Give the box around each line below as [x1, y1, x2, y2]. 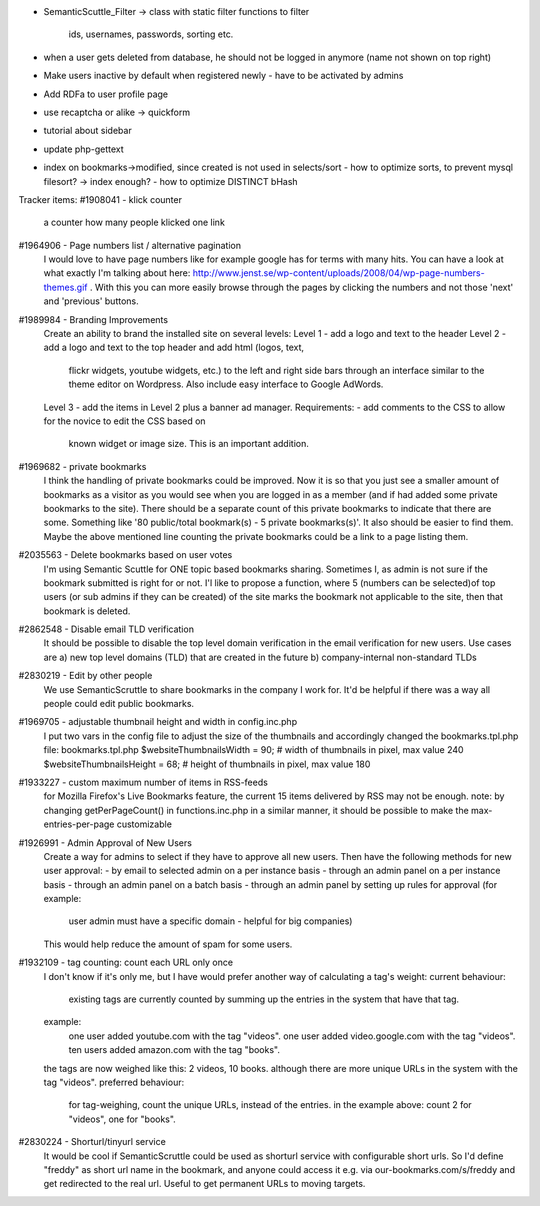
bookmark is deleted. [43, 605, 131, 617]
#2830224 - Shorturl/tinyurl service [18, 1136, 167, 1148]
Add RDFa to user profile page [43, 88, 169, 100]
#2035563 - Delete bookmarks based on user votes [18, 549, 233, 561]
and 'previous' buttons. [43, 295, 139, 307]
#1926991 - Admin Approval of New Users [18, 836, 192, 849]
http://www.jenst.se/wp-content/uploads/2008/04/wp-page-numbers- [192, 267, 485, 279]
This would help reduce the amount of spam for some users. [43, 938, 293, 950]
